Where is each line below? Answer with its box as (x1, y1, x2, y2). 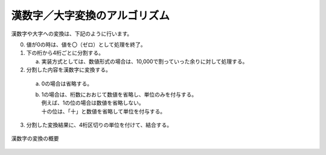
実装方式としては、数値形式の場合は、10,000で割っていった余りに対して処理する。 (41, 58, 248, 65)
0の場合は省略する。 (41, 80, 93, 87)
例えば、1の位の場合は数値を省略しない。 (41, 99, 144, 106)
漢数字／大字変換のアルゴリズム (11, 9, 170, 22)
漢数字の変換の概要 (11, 135, 59, 142)
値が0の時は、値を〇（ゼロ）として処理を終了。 (26, 41, 146, 48)
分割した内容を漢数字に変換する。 (26, 66, 111, 73)
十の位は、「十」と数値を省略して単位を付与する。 (41, 108, 166, 115)
